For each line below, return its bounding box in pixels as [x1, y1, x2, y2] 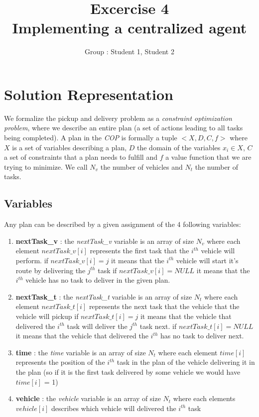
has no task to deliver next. [160, 330, 244, 341]
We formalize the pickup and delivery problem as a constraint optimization [4, 112, 232, 123]
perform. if [15, 255, 48, 265]
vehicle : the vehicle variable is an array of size [15, 393, 161, 404]
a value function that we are [165, 152, 252, 162]
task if [98, 265, 117, 275]
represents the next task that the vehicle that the [89, 301, 240, 312]
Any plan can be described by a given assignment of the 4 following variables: [4, 219, 241, 229]
